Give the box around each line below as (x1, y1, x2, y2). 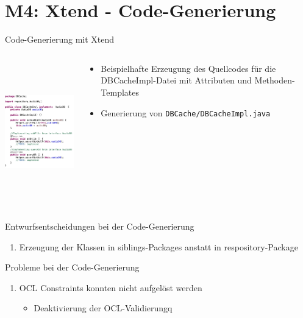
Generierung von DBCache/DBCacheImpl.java (101, 106, 271, 119)
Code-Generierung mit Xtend (5, 33, 115, 46)
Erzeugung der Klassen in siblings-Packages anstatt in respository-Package (19, 240, 298, 253)
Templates (101, 85, 140, 98)
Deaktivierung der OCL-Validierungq (34, 302, 173, 314)
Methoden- (254, 74, 295, 87)
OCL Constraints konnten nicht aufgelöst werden (19, 281, 202, 294)
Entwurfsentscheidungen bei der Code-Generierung (5, 220, 194, 233)
